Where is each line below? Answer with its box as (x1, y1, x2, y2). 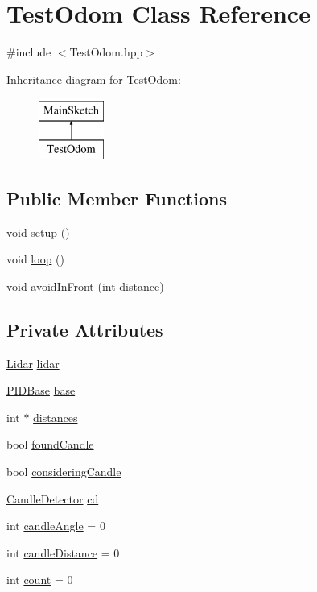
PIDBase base (6, 382, 76, 399)
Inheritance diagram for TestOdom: (6, 70, 181, 87)
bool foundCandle (6, 436, 94, 453)
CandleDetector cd (6, 490, 99, 507)
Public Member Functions (6, 185, 227, 210)
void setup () (6, 223, 70, 240)
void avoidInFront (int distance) (6, 277, 164, 294)
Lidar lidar (6, 354, 60, 371)
